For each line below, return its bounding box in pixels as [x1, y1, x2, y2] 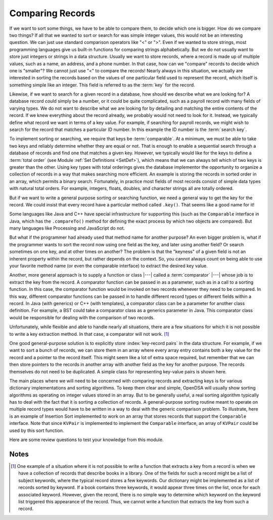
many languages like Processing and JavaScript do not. [9, 225, 125, 231]
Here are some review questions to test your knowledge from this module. [9, 437, 164, 443]
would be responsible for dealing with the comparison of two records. [9, 314, 155, 321]
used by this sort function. [9, 427, 64, 434]
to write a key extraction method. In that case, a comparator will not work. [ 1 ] [9, 331, 169, 337]
